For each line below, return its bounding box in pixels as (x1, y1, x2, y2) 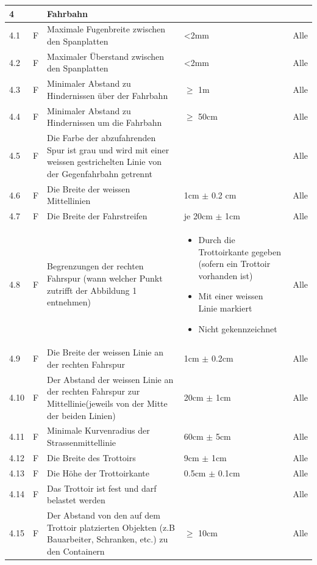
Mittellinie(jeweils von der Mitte (47, 397, 168, 410)
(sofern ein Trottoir (198, 257, 271, 270)
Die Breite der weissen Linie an (47, 346, 164, 359)
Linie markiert (198, 301, 252, 314)
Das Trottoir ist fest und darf (47, 481, 157, 494)
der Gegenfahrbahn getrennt (47, 167, 152, 180)
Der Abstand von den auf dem (47, 509, 160, 522)
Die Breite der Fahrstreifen (47, 210, 148, 222)
